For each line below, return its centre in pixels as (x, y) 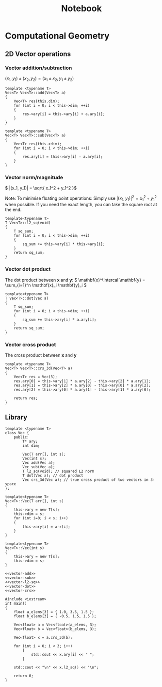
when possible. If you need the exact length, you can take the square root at (81, 205)
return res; (26, 398)
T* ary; (30, 441)
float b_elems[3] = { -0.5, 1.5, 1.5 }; (55, 616)
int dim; (31, 446)
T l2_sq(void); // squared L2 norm (58, 471)
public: (21, 437)
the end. (13, 210)
